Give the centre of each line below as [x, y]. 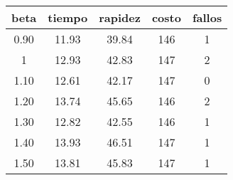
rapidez [120, 17]
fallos [207, 17]
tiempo [68, 17]
